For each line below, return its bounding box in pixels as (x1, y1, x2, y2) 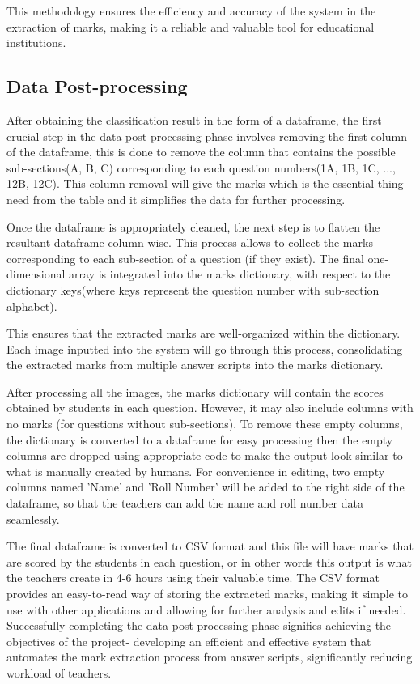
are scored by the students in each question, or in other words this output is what (6, 553, 412, 570)
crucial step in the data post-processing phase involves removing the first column (6, 127, 407, 144)
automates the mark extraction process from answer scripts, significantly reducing (6, 648, 413, 665)
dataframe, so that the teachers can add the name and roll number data (6, 495, 363, 512)
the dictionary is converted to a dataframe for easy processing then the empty (6, 431, 393, 448)
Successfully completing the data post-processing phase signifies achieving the (6, 617, 392, 634)
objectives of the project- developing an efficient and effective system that (6, 632, 371, 649)
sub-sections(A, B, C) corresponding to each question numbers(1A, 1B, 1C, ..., (6, 159, 396, 176)
